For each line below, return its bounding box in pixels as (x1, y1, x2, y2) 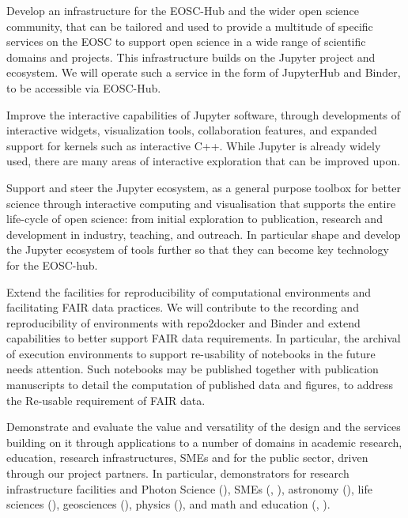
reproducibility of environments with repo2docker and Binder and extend (6, 314, 361, 331)
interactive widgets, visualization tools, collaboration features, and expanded (6, 122, 377, 138)
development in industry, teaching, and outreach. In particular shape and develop (6, 225, 401, 242)
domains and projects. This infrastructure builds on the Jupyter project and (6, 48, 376, 65)
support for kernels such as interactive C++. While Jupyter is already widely (6, 137, 381, 153)
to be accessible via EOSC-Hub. (6, 79, 161, 96)
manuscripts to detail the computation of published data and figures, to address (6, 376, 394, 393)
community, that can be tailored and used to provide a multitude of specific (6, 17, 373, 34)
